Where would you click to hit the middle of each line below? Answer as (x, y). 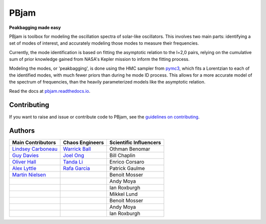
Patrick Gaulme (127, 168)
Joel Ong (74, 156)
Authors (22, 131)
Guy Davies (25, 156)
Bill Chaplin (122, 156)
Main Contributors (34, 142)
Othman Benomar (130, 149)
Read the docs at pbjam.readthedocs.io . (50, 91)
